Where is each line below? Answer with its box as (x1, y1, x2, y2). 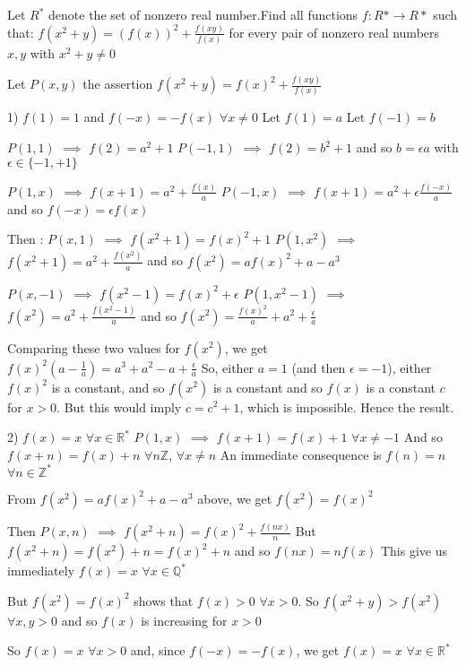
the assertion (82, 74, 153, 93)
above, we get (197, 489, 272, 507)
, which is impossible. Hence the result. (239, 397, 454, 416)
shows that (134, 591, 194, 610)
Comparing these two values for (7, 338, 181, 357)
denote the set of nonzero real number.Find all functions (48, 5, 358, 23)
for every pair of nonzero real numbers (229, 22, 440, 41)
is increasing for (141, 610, 228, 629)
